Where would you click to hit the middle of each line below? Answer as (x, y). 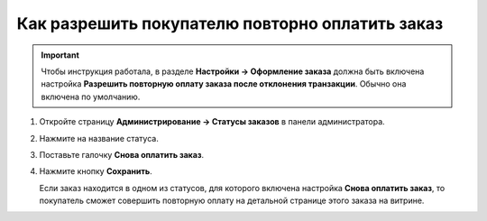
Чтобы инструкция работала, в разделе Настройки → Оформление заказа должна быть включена (233, 71)
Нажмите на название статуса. (99, 138)
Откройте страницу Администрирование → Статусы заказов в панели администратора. (212, 122)
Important (60, 55)
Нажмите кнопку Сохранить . (96, 171)
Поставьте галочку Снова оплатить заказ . (122, 154)
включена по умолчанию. (91, 97)
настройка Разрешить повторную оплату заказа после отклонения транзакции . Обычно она (224, 84)
